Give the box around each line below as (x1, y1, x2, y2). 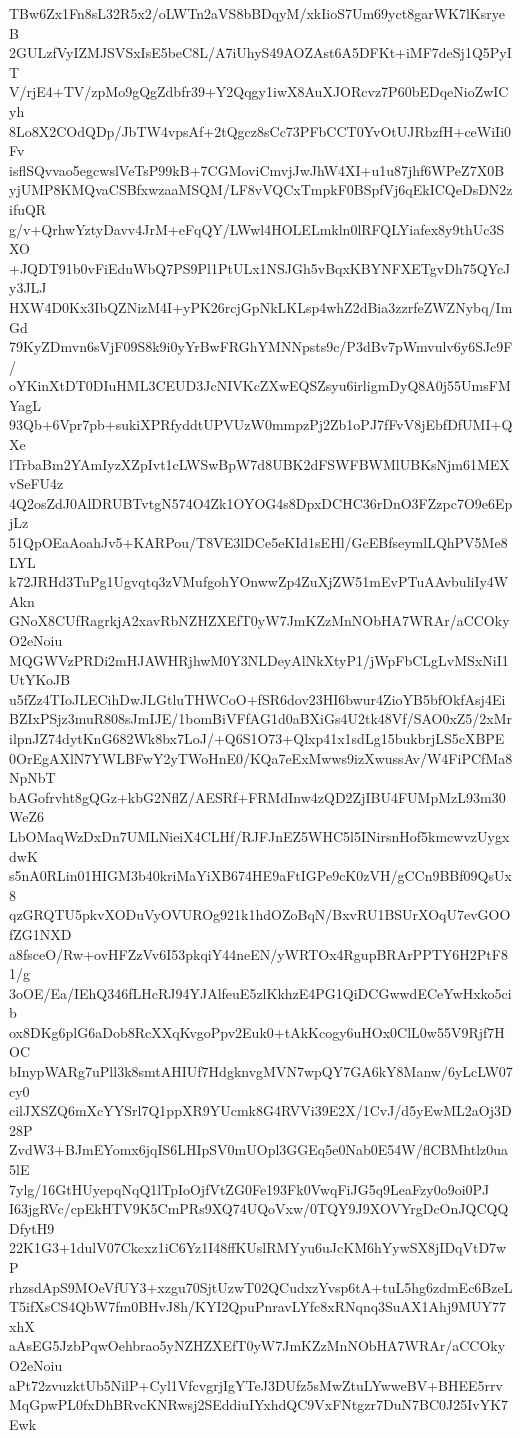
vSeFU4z (9, 473, 64, 494)
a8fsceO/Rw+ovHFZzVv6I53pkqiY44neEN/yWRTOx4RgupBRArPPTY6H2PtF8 (9, 943, 508, 964)
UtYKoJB (9, 669, 71, 690)
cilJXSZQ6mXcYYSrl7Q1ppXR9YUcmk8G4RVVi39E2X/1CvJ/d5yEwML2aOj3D (9, 1100, 512, 1121)
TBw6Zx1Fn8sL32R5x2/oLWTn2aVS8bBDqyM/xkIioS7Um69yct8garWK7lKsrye (9, 3, 505, 23)
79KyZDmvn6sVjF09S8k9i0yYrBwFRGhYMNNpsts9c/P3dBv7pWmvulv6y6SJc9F (9, 336, 513, 357)
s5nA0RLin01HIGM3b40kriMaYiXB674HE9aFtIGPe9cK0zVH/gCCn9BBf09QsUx (9, 865, 512, 886)
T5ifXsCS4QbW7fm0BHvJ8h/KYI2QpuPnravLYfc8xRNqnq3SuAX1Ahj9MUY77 (9, 1296, 507, 1317)
